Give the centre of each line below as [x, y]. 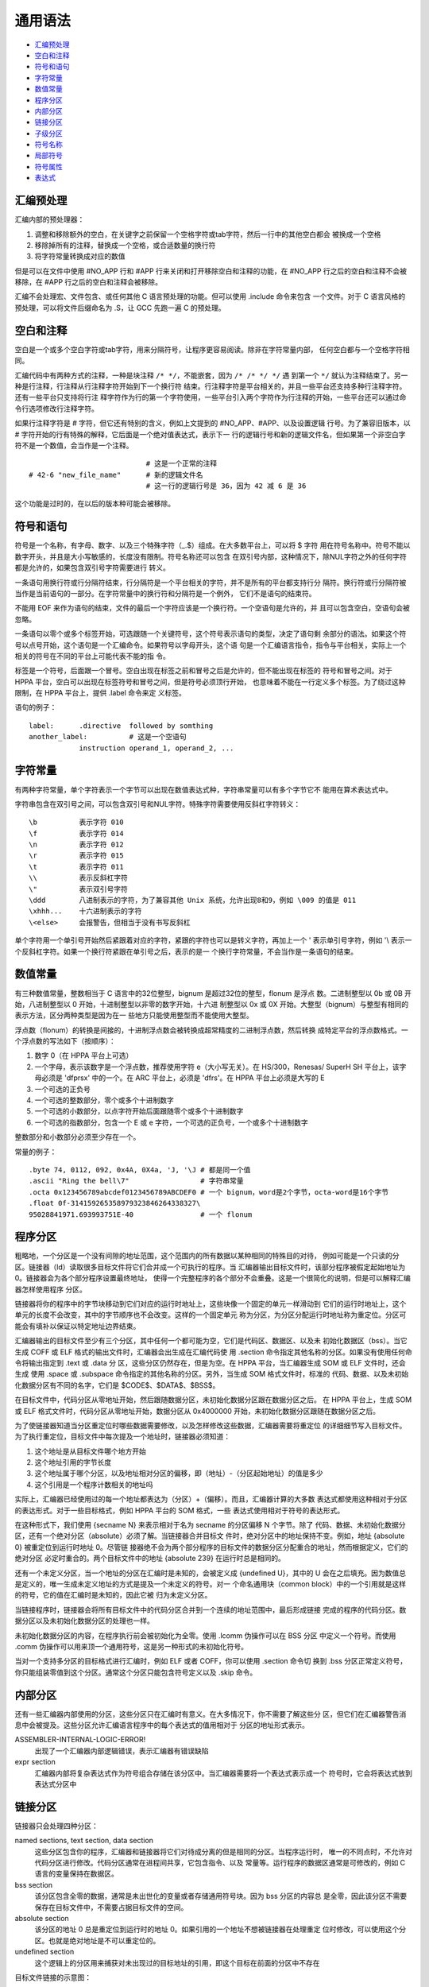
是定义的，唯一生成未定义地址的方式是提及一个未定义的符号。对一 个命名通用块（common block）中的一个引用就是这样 [211, 1584]
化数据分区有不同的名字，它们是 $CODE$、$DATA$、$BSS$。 [117, 1385]
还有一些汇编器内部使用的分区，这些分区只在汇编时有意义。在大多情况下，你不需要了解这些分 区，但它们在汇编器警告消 [211, 1714]
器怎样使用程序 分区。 [50, 1289]
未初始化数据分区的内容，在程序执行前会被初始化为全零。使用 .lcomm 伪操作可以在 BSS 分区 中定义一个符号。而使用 [205, 1635]
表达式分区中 [56, 1784]
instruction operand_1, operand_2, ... [157, 748]
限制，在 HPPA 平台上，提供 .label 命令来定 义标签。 [100, 693]
